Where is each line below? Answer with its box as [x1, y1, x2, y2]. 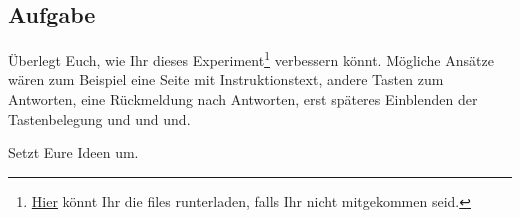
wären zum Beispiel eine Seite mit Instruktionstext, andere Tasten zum [8, 69, 444, 90]
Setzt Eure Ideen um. [8, 142, 139, 163]
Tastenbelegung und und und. [8, 108, 191, 129]
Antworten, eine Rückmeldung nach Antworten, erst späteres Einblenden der [8, 89, 478, 110]
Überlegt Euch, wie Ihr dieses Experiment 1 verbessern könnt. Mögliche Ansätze [8, 47, 494, 70]
